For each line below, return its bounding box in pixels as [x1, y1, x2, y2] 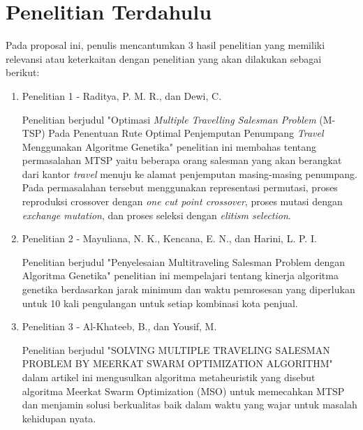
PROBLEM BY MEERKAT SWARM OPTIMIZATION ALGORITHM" [22, 356, 333, 371]
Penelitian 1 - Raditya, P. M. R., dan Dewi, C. [22, 88, 222, 103]
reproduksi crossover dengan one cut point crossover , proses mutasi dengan [22, 194, 343, 209]
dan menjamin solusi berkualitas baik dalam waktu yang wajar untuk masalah [22, 397, 357, 412]
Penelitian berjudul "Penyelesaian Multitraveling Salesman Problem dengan [22, 254, 346, 269]
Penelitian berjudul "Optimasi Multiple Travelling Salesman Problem [22, 112, 316, 126]
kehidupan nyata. [22, 410, 96, 425]
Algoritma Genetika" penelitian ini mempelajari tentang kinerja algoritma [22, 268, 339, 283]
